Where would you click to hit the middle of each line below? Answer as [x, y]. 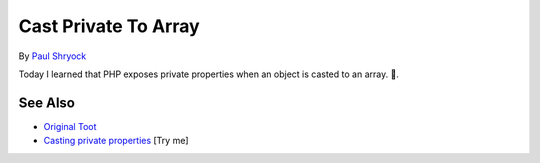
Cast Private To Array [109, 26]
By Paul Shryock [52, 56]
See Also [46, 102]
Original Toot [70, 126]
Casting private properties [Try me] [116, 141]
